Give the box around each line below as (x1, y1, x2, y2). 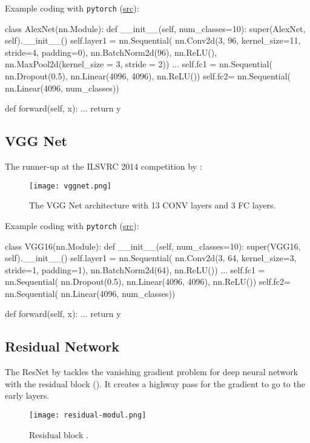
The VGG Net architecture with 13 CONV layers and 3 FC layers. (29, 199, 276, 212)
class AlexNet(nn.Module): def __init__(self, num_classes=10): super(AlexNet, (5, 22, 306, 35)
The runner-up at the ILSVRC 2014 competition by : (5, 160, 202, 173)
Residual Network (5, 337, 119, 356)
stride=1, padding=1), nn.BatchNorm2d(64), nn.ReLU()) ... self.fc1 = (5, 263, 265, 276)
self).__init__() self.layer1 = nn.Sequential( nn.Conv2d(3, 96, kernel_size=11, (5, 34, 301, 47)
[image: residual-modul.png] (29, 411, 147, 420)
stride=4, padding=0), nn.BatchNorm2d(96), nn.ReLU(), (5, 45, 217, 58)
